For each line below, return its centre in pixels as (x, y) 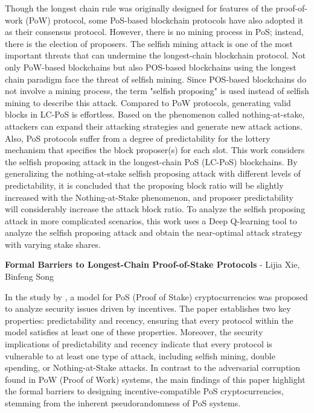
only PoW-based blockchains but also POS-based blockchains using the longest (151, 67)
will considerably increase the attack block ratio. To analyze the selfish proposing (155, 209)
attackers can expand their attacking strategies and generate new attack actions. (154, 126)
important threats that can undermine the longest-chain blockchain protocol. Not (155, 55)
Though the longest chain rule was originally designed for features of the (139, 8)
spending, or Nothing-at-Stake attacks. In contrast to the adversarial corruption (153, 367)
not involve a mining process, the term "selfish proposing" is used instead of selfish (157, 91)
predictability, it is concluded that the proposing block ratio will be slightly (144, 185)
